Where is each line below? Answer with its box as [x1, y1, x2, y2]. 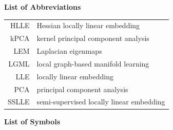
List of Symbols [4, 116, 61, 126]
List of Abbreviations [4, 2, 81, 12]
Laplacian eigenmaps [36, 46, 102, 56]
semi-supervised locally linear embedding [36, 96, 165, 107]
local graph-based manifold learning [36, 58, 149, 69]
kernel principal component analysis [36, 33, 149, 44]
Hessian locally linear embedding [36, 20, 140, 31]
